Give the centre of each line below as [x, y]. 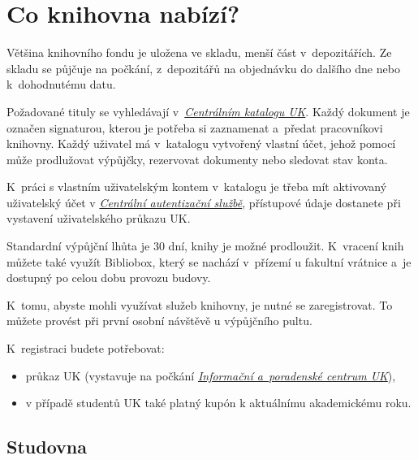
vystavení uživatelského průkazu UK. [99, 218]
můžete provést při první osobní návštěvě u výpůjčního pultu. [159, 321]
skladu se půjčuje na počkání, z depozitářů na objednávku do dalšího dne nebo [203, 68]
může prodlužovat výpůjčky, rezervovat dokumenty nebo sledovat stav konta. [197, 159]
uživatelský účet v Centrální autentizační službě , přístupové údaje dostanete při [204, 202]
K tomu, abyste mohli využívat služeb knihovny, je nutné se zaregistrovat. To [200, 304]
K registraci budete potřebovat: [86, 348]
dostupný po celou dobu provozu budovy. [109, 278]
